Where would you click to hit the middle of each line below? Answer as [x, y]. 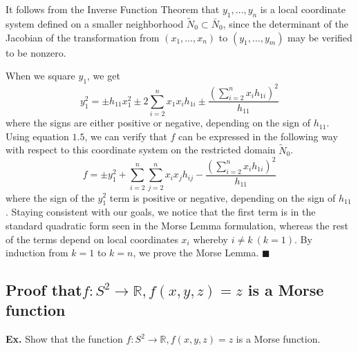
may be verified [320, 37]
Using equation [37, 136]
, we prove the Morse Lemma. [196, 253]
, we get [104, 76]
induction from [37, 253]
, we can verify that [126, 136]
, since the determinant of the [285, 24]
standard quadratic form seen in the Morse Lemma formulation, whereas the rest [177, 225]
